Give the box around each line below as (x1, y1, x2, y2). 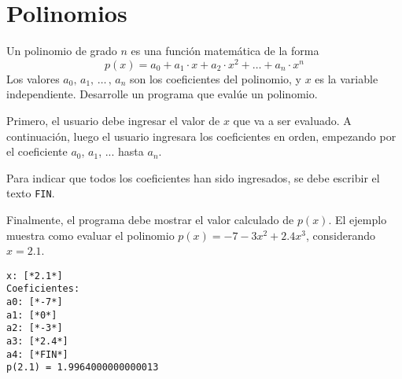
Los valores (6, 70, 60, 86)
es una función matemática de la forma (131, 42, 319, 59)
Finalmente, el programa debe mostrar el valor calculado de (6, 212, 294, 228)
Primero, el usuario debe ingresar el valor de (6, 112, 220, 128)
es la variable (315, 70, 378, 86)
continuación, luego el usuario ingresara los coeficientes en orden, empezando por (6, 127, 396, 144)
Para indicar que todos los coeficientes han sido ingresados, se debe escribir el (6, 169, 380, 186)
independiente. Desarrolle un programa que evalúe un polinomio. (6, 86, 318, 102)
